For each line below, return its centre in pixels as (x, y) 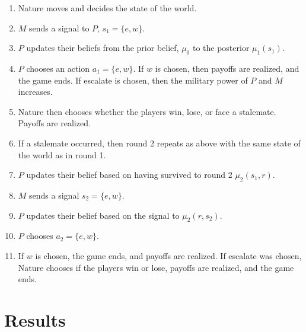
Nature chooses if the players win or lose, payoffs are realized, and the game (156, 267)
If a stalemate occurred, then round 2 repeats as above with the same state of (159, 143)
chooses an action (58, 68)
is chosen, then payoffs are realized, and (227, 68)
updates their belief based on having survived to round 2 (129, 175)
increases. (35, 92)
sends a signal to (59, 28)
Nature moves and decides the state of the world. (107, 8)
